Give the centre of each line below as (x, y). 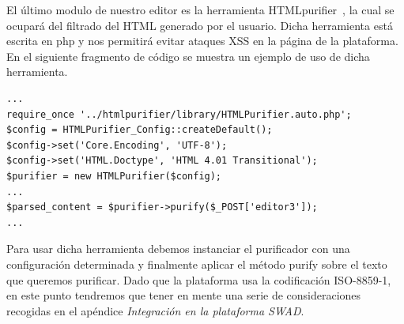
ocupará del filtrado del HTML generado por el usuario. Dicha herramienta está (200, 25)
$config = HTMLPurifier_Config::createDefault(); (140, 130)
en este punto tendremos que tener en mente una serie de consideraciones (184, 295)
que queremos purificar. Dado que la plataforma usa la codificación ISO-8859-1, (199, 279)
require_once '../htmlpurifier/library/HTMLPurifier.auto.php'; (179, 114)
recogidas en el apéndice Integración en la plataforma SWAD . (155, 310)
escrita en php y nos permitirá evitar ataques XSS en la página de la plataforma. (202, 41)
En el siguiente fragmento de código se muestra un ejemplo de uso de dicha (188, 56)
